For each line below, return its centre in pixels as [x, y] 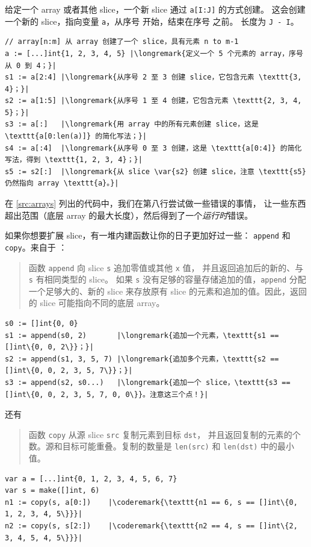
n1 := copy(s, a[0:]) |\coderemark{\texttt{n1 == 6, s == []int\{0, [151, 502]
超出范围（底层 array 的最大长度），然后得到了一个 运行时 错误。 [129, 215]
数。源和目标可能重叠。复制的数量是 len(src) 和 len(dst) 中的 [153, 446]
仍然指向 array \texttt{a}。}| [62, 183]
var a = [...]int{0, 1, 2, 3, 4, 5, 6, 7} [91, 479]
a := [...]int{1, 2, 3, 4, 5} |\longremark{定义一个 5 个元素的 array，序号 [154, 53]
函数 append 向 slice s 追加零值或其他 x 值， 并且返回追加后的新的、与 [166, 267]
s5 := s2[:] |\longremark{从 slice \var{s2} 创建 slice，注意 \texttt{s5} [155, 171]
